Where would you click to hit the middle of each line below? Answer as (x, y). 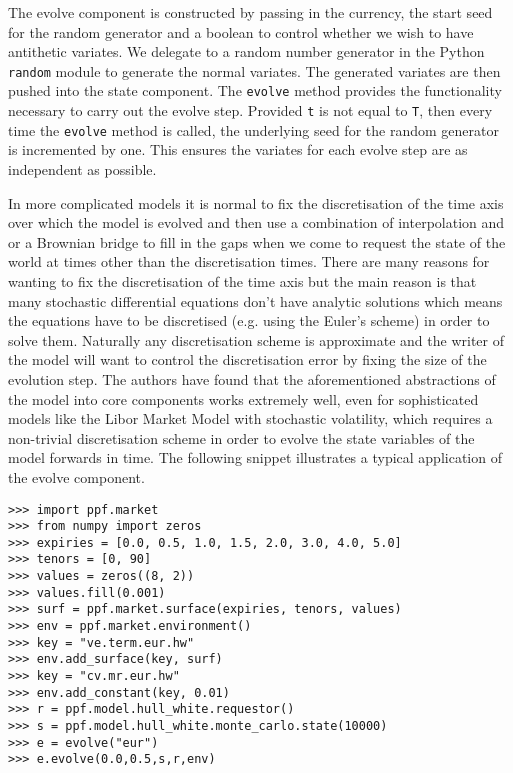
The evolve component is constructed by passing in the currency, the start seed (250, 12)
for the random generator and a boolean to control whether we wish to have (241, 31)
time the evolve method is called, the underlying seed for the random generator (253, 129)
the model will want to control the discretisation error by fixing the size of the (247, 359)
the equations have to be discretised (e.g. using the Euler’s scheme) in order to (249, 320)
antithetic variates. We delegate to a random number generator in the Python (246, 51)
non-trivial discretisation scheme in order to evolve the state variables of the (241, 437)
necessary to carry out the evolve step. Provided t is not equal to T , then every (250, 110)
